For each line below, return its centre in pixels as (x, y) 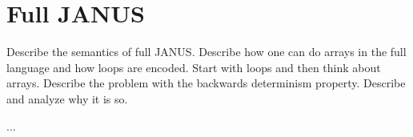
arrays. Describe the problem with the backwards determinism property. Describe (206, 83)
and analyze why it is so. (67, 98)
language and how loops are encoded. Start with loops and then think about (194, 67)
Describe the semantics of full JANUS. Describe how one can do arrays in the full (206, 52)
